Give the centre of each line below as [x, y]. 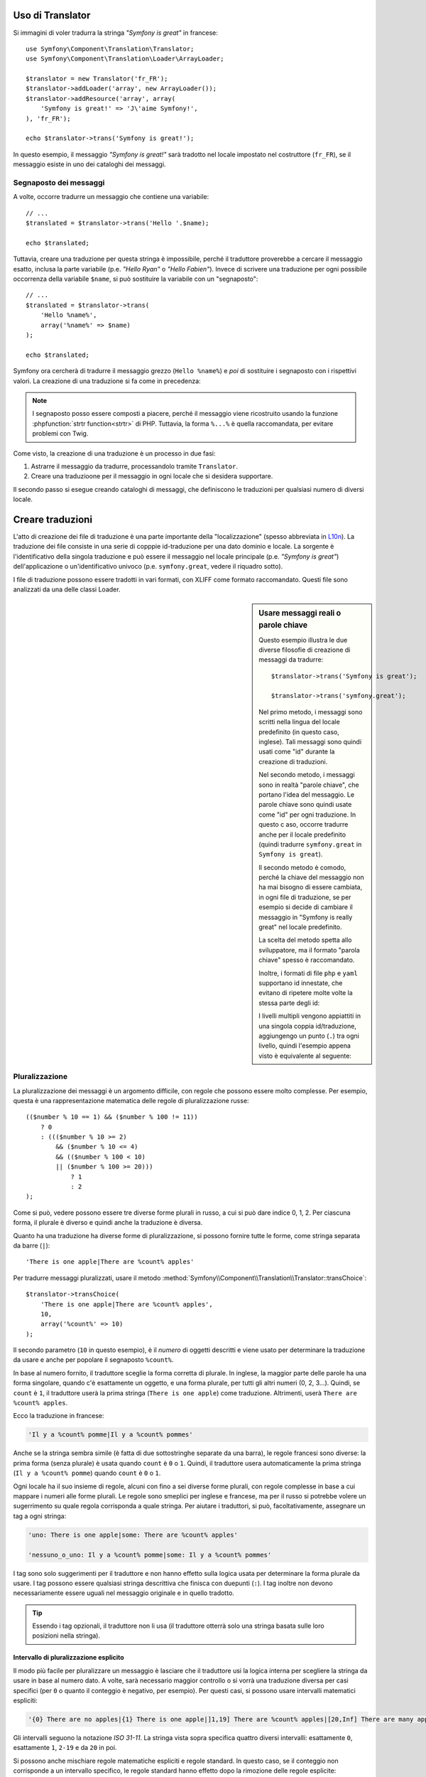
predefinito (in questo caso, [299, 731]
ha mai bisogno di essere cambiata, [311, 887]
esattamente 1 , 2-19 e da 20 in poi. [65, 1748]
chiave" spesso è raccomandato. [307, 960]
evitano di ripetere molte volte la [306, 993]
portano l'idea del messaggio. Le [307, 794]
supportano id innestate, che [301, 983]
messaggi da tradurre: [291, 660]
